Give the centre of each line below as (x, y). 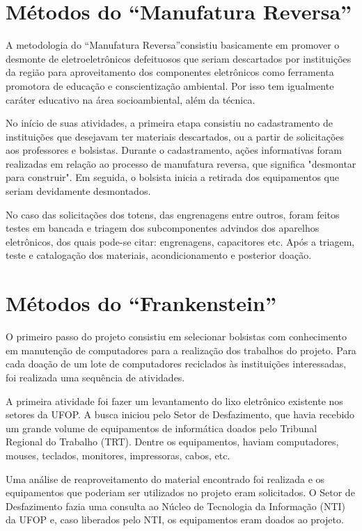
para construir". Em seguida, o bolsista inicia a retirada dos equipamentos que (172, 177)
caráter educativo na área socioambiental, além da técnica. (131, 99)
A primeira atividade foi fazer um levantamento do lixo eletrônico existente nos (174, 401)
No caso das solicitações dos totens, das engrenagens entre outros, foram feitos (173, 214)
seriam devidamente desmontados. (78, 191)
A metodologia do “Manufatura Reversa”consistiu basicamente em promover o (173, 45)
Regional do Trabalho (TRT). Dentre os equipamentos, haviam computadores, (172, 442)
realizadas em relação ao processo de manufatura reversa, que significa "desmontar (181, 163)
